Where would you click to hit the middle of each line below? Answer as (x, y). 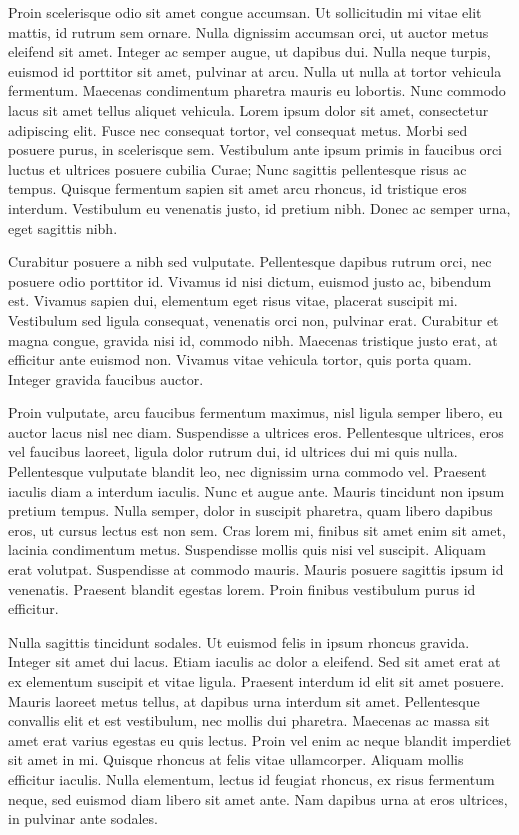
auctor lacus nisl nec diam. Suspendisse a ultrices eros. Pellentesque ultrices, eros (256, 431)
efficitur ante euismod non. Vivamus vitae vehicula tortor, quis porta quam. (240, 359)
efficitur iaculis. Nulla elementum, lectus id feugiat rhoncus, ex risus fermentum (251, 778)
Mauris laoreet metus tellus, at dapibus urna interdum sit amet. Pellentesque (244, 700)
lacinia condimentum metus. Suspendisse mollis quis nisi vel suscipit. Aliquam (247, 549)
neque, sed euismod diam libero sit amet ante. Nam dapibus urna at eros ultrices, (258, 798)
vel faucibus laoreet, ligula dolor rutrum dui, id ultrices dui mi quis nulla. (233, 451)
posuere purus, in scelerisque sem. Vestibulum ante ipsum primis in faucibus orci (255, 149)
